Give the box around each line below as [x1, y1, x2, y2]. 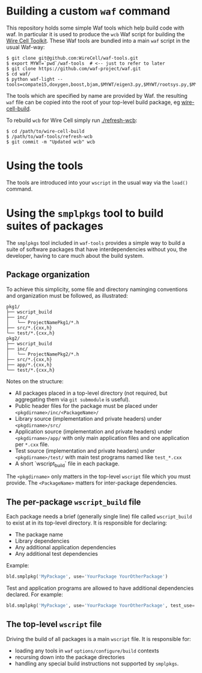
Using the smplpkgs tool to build [6, 206, 164, 220]
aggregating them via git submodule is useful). [14, 395, 130, 403]
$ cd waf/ [6, 71, 31, 77]
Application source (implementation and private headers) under [14, 427, 173, 435]
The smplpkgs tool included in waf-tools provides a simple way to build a [6, 239, 185, 246]
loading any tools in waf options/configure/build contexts [14, 647, 159, 654]
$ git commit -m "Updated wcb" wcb [6, 139, 96, 145]
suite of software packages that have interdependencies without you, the [6, 246, 188, 253]
